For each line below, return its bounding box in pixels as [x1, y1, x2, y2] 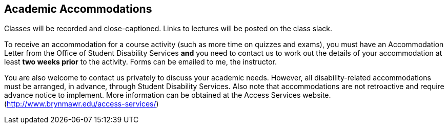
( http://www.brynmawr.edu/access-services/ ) [4, 99, 159, 109]
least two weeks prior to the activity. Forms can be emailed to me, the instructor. [4, 57, 277, 67]
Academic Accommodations [4, 3, 152, 15]
